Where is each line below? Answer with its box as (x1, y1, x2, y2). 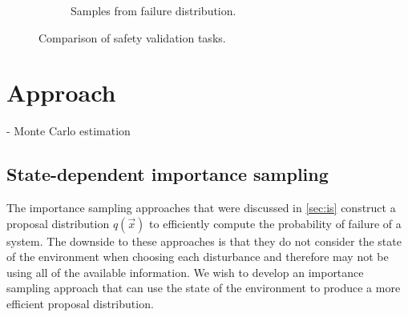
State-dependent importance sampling (6, 162, 329, 187)
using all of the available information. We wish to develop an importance (6, 263, 364, 280)
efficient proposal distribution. (6, 295, 154, 312)
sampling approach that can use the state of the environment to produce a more (6, 279, 401, 296)
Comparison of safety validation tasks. (38, 29, 226, 46)
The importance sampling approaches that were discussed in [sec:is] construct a (6, 199, 396, 216)
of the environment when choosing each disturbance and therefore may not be (6, 248, 389, 265)
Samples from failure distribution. (71, 2, 236, 18)
